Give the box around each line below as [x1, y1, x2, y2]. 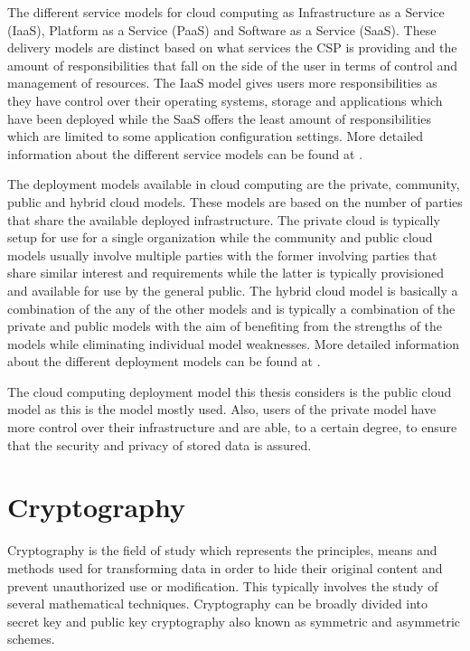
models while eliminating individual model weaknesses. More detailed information [7, 334, 460, 353]
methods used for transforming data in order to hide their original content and [7, 558, 443, 577]
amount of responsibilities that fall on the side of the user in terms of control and [7, 55, 458, 74]
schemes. [7, 629, 55, 648]
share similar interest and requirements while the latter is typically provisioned [7, 263, 444, 282]
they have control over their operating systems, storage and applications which [7, 90, 443, 109]
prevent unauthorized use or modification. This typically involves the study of [7, 576, 438, 595]
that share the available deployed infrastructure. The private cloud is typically [7, 210, 440, 229]
